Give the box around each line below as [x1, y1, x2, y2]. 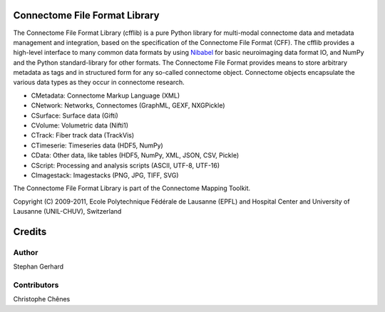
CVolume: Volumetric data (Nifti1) [31, 121, 128, 130]
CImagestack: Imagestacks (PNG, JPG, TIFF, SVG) [31, 171, 179, 180]
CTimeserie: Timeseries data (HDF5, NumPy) [31, 141, 163, 150]
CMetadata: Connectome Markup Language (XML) [31, 91, 180, 100]
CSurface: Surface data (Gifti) [31, 111, 119, 120]
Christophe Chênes [13, 295, 71, 303]
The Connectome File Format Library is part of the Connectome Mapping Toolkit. [13, 184, 251, 192]
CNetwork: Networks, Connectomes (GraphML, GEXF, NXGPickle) [31, 101, 225, 110]
